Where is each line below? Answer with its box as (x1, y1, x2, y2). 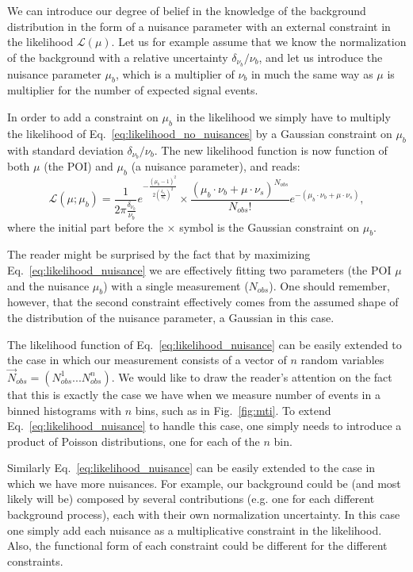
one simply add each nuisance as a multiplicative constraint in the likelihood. (7, 521, 382, 538)
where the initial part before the (7, 218, 163, 235)
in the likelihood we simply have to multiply (176, 109, 391, 125)
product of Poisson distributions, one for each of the (7, 432, 260, 449)
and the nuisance (7, 277, 90, 294)
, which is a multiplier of (115, 65, 235, 82)
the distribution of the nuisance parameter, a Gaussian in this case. (7, 309, 335, 325)
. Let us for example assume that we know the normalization (111, 33, 407, 50)
